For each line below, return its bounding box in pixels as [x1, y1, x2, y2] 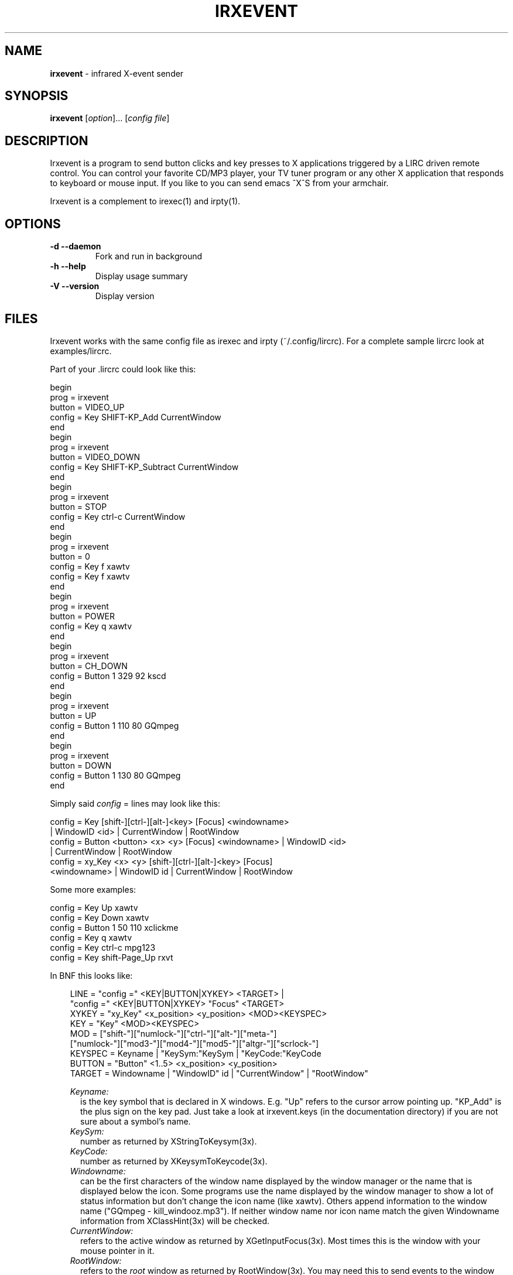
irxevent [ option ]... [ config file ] [50, 113, 170, 124]
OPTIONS [5, 216, 61, 231]
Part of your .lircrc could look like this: [50, 364, 196, 374]
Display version [95, 291, 155, 301]
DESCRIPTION [5, 133, 88, 148]
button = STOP [50, 501, 107, 512]
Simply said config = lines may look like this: [50, 798, 221, 808]
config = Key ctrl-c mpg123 [50, 942, 156, 952]
